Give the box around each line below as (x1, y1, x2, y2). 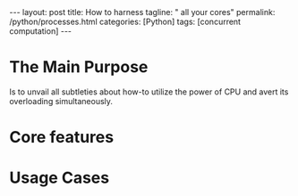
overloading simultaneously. (9, 95, 114, 106)
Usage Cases (9, 167, 110, 188)
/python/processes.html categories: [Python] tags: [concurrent (9, 16, 242, 27)
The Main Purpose (9, 57, 149, 78)
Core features (9, 127, 115, 148)
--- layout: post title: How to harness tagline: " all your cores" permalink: (9, 7, 276, 17)
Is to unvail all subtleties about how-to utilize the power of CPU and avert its (9, 86, 289, 97)
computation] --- (9, 26, 72, 37)
